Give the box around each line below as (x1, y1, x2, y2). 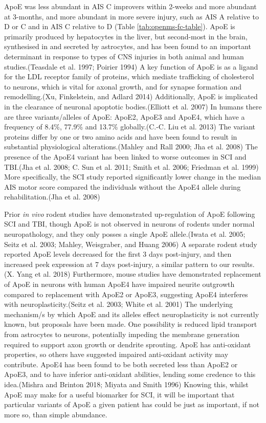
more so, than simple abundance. (4, 409, 107, 419)
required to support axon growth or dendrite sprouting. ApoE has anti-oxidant (4, 339, 251, 349)
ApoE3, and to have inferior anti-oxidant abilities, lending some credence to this (4, 369, 256, 380)
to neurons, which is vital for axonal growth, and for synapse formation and (4, 81, 242, 92)
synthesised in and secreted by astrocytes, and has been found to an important (4, 41, 251, 52)
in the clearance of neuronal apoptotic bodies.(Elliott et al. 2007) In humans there (4, 101, 262, 112)
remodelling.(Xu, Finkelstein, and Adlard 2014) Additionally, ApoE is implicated (4, 91, 258, 102)
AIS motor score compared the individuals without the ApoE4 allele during (4, 181, 241, 192)
